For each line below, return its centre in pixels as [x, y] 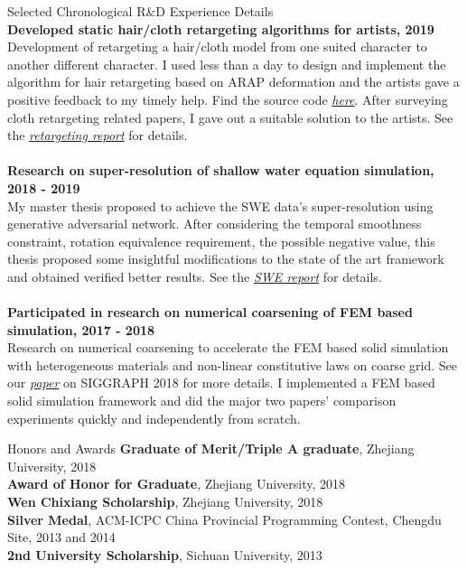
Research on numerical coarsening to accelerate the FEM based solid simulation [228, 347]
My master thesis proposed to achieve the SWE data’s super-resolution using [220, 206]
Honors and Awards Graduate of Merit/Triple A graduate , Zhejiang [211, 449]
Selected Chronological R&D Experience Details [140, 11]
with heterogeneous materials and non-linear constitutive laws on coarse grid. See [232, 364]
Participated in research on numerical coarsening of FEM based [210, 312]
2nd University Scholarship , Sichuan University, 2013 [165, 554]
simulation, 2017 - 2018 [81, 329]
